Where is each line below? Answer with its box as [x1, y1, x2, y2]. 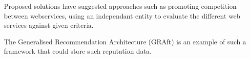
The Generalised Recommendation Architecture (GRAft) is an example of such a [4, 36, 246, 46]
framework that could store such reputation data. [4, 46, 152, 56]
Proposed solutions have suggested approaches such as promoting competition [4, 1, 237, 11]
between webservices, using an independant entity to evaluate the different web [4, 10, 241, 20]
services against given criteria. [4, 20, 94, 30]
